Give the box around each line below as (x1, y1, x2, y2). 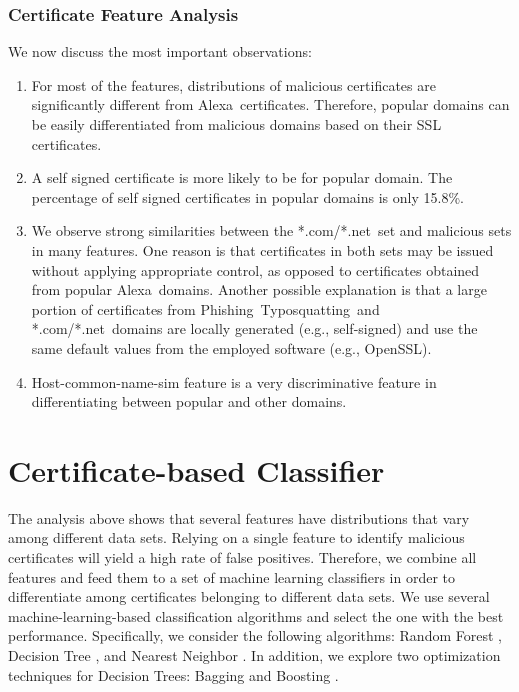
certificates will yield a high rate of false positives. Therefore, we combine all (8, 547, 477, 568)
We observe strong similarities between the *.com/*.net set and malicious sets (31, 220, 512, 241)
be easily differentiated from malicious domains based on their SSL (31, 114, 442, 134)
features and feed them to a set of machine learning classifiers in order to (8, 566, 455, 587)
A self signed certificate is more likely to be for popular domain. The (31, 167, 453, 188)
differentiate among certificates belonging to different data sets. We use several (8, 586, 490, 607)
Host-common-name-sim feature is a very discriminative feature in (31, 371, 437, 392)
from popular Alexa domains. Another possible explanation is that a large (31, 279, 487, 300)
